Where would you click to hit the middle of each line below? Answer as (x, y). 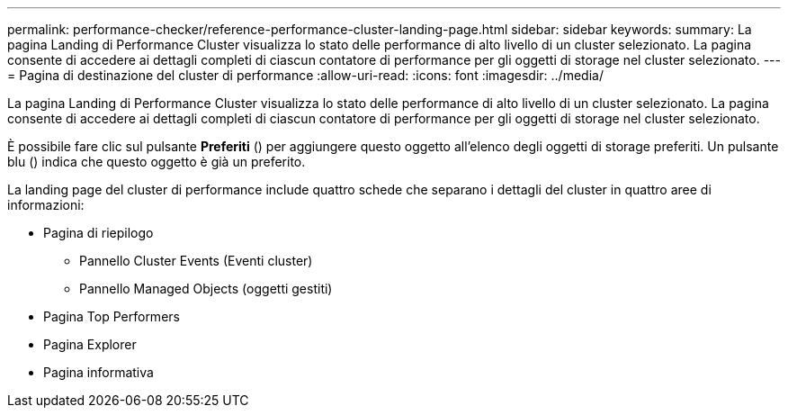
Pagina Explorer (90, 344)
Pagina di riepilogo (98, 233)
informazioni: (46, 205)
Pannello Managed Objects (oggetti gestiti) (206, 289)
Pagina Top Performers (112, 316)
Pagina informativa (98, 372)
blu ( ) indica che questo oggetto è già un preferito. (157, 162)
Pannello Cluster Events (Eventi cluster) (196, 261)
